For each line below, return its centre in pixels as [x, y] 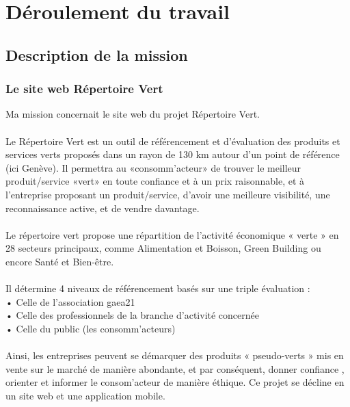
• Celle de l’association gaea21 [70, 301]
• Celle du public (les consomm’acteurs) [91, 328]
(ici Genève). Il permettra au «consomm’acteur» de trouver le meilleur [153, 167]
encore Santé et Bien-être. [60, 261]
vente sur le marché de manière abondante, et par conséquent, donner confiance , [175, 368]
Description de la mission [97, 54]
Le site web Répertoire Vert [84, 89]
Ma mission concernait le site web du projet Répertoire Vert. [133, 114]
